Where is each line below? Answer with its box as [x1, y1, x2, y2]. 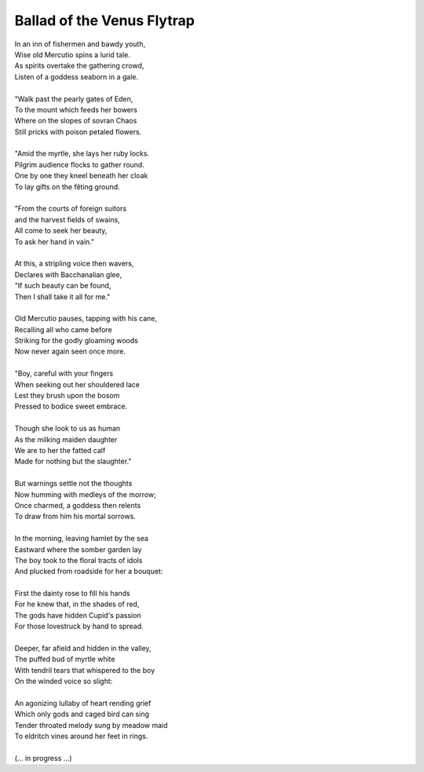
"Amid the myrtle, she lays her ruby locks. [14, 149, 149, 159]
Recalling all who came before [14, 324, 113, 334]
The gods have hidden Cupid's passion [14, 610, 141, 620]
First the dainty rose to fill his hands [14, 589, 130, 598]
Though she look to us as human [14, 424, 121, 434]
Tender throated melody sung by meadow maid [14, 720, 168, 730]
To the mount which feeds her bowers [14, 104, 137, 114]
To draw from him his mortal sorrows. [14, 511, 137, 521]
